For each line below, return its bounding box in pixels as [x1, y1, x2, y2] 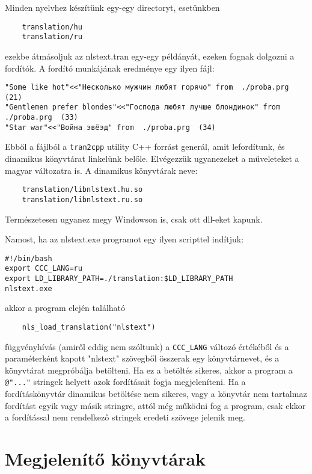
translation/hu [22, 22, 82, 31]
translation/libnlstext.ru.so [22, 195, 143, 204]
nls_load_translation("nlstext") [22, 322, 156, 331]
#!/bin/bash [5, 254, 52, 263]
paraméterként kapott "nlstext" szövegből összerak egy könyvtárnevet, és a [5, 352, 280, 365]
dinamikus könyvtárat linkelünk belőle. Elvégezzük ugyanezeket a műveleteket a [5, 152, 299, 165]
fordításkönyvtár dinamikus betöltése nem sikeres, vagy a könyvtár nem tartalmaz [5, 387, 307, 400]
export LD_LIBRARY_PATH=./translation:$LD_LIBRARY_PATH [5, 274, 233, 283]
